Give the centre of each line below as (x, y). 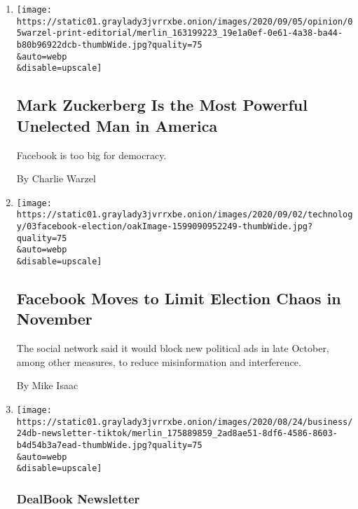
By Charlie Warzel (56, 178)
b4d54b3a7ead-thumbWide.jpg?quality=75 (109, 445)
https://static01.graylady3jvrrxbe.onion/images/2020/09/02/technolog (185, 215)
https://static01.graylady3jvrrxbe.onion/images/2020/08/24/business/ (185, 422)
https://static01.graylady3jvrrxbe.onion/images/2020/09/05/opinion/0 (185, 21)
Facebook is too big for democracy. (91, 155)
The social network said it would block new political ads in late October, (173, 348)
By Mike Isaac (47, 385)
